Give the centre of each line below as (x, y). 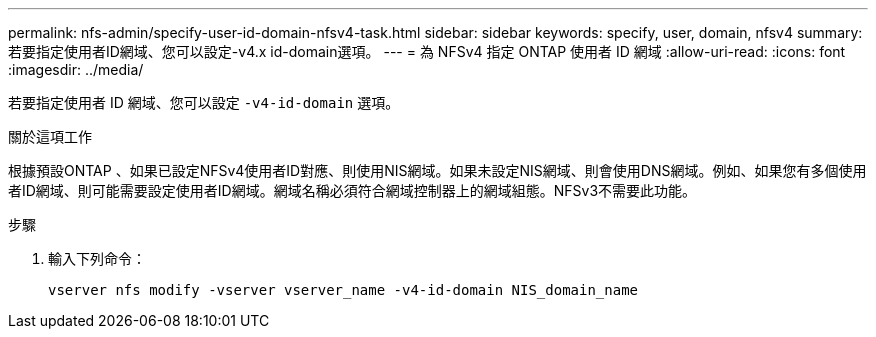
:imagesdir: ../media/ (76, 69)
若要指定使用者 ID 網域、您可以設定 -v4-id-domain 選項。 (204, 102)
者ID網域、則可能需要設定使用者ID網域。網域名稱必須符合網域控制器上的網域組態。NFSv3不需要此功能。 (352, 190)
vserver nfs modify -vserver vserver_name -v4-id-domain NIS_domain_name (343, 290)
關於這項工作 (50, 136)
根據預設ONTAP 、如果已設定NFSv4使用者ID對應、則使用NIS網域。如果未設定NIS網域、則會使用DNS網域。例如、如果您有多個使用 (437, 170)
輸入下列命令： (97, 258)
